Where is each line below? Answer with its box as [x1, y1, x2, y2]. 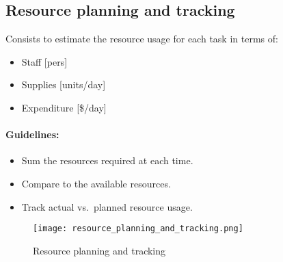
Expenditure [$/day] [21, 100, 107, 114]
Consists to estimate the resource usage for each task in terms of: [5, 31, 278, 46]
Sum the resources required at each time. [21, 153, 193, 168]
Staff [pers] [21, 54, 68, 68]
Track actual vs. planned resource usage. [21, 199, 193, 213]
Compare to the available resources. [21, 176, 171, 190]
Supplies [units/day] [21, 77, 106, 92]
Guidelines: [5, 127, 59, 142]
